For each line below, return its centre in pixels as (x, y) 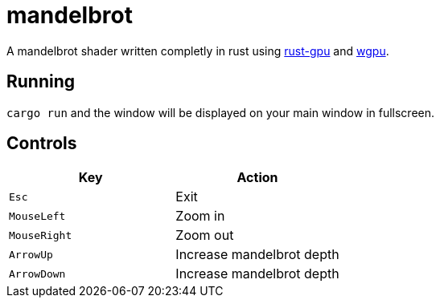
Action (257, 178)
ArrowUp (31, 254)
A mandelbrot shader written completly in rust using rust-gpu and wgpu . (198, 51)
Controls (42, 144)
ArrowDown (37, 274)
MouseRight (41, 235)
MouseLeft (37, 216)
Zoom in (200, 216)
